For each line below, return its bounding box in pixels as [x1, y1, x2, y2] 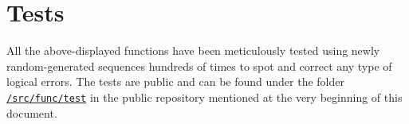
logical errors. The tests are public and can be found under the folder [6, 73, 344, 90]
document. [6, 104, 57, 121]
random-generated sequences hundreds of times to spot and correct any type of [6, 57, 392, 74]
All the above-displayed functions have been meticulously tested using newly [6, 42, 380, 59]
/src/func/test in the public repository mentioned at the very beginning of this [6, 88, 403, 105]
